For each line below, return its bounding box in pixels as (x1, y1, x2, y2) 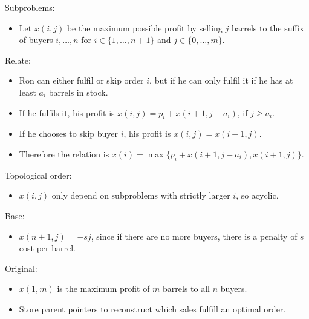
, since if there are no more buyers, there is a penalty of (91, 229, 298, 242)
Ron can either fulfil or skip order (19, 74, 144, 87)
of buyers (19, 33, 53, 46)
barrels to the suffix (231, 21, 304, 34)
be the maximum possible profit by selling (67, 21, 223, 34)
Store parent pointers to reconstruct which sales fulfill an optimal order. (19, 302, 286, 315)
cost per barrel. (19, 242, 76, 254)
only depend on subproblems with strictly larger (51, 189, 230, 202)
